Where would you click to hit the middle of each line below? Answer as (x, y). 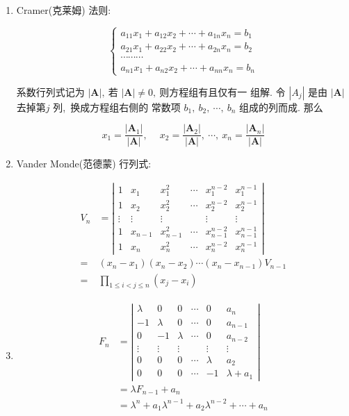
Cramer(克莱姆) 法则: (64, 10)
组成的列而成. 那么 (281, 107)
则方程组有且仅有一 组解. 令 (222, 91)
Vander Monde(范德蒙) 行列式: (84, 164)
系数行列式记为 (50, 91)
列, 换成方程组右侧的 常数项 (117, 107)
